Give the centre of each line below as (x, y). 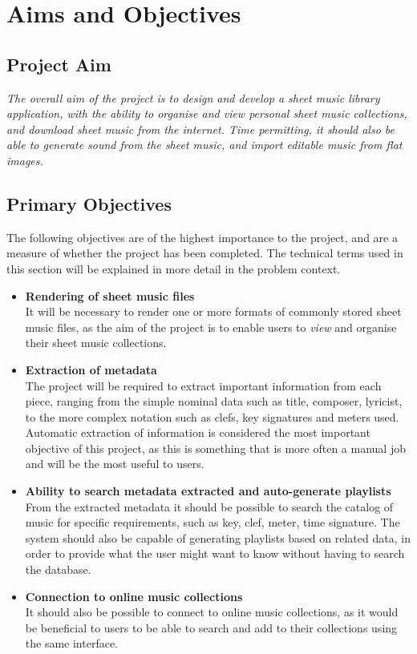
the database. (58, 569)
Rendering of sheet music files (110, 295)
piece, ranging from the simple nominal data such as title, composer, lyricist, (214, 401)
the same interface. (72, 643)
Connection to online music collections (134, 596)
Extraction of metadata (91, 369)
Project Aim (59, 64)
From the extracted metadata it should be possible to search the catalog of (209, 506)
